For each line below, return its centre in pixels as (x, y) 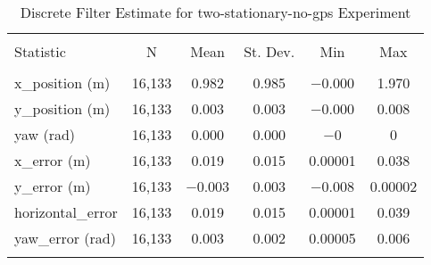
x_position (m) (62, 83)
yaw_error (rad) (65, 238)
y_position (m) (62, 108)
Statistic (40, 51)
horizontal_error (66, 212)
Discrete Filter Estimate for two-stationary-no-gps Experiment (215, 12)
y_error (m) (53, 186)
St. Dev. (269, 51)
